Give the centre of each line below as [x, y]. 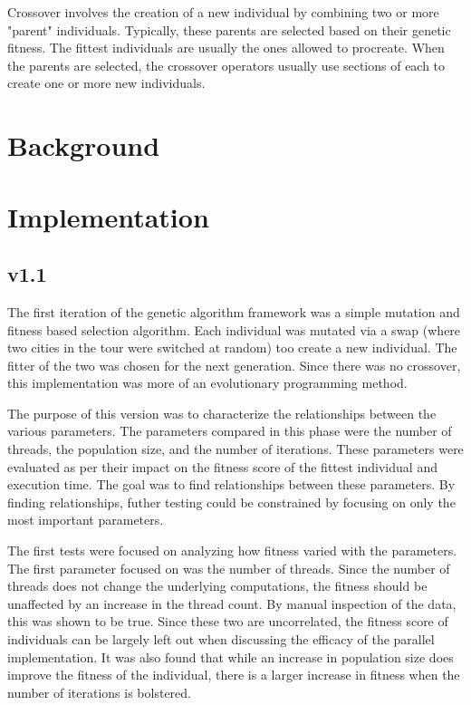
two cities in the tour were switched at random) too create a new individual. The [232, 348]
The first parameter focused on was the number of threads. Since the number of [229, 568]
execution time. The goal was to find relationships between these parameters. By [231, 484]
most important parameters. [86, 520]
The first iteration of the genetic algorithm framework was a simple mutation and [234, 311]
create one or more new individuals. [106, 83]
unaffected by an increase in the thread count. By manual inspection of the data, [232, 603]
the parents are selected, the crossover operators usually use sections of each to [226, 65]
